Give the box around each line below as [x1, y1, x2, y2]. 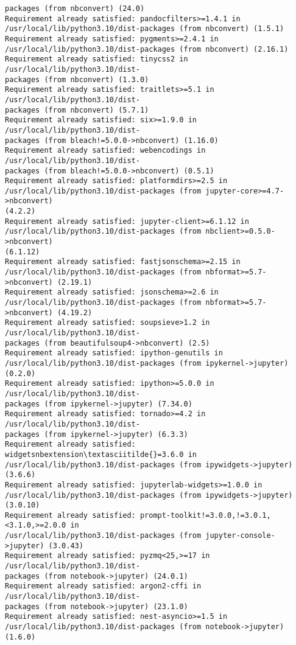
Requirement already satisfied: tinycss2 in [5, 55, 188, 64]
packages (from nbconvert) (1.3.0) [5, 75, 149, 84]
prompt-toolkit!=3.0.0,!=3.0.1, [139, 511, 271, 520]
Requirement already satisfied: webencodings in [5, 146, 206, 155]
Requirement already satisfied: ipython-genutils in [5, 349, 223, 358]
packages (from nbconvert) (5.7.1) [5, 105, 149, 114]
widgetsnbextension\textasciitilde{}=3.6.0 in [5, 450, 197, 459]
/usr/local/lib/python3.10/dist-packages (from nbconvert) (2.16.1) [5, 44, 289, 54]
